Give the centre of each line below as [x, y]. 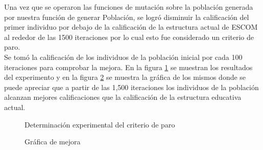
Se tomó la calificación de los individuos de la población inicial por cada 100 [123, 57]
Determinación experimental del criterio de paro [100, 124]
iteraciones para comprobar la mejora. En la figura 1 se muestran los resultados [128, 67]
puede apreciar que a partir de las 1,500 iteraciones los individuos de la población [131, 87]
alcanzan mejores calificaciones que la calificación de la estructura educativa [123, 97]
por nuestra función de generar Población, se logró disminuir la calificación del [127, 17]
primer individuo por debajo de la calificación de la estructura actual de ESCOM [131, 27]
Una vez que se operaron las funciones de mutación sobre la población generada [129, 7]
